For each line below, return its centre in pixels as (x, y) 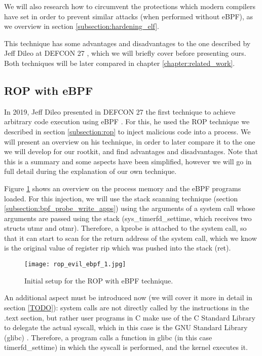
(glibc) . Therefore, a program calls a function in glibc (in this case (108, 337)
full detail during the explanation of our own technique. (90, 171)
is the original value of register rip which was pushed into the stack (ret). (118, 248)
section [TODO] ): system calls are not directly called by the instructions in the (127, 307)
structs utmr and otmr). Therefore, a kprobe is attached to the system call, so (125, 228)
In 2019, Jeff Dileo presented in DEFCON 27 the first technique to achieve (120, 111)
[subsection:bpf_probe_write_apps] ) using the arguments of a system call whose (130, 208)
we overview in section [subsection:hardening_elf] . (82, 26)
